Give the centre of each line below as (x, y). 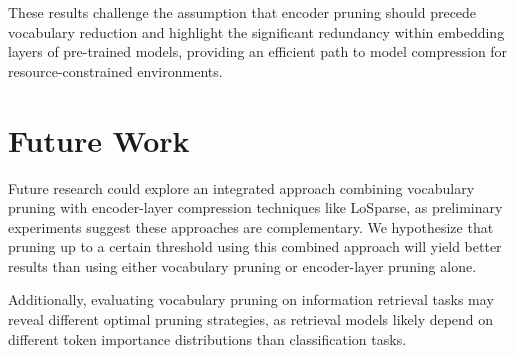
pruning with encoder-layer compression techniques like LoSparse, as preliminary (255, 207)
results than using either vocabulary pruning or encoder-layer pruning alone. (242, 265)
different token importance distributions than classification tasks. (207, 338)
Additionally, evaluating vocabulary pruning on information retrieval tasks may (251, 299)
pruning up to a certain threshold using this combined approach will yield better (255, 246)
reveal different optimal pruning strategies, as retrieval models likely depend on (251, 319)
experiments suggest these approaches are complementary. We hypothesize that (251, 226)
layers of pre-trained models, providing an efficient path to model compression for (258, 51)
